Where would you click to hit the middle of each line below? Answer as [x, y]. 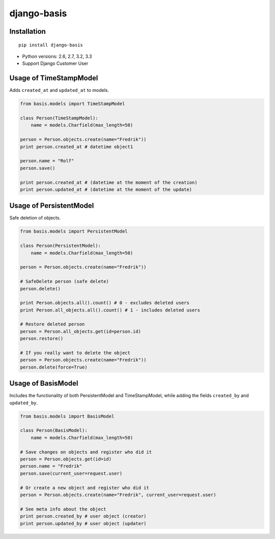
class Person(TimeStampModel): [59, 118]
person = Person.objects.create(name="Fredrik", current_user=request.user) [118, 495]
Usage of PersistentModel [52, 206]
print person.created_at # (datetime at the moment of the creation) [109, 182]
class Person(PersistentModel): [61, 246]
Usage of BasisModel [44, 384]
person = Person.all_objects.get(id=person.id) [80, 331]
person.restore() [42, 339]
